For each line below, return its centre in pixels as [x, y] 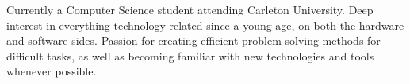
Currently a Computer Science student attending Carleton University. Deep [190, 9]
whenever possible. [52, 71]
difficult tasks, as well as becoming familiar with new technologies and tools [190, 55]
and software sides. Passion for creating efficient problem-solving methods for [194, 40]
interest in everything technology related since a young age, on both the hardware [205, 25]
